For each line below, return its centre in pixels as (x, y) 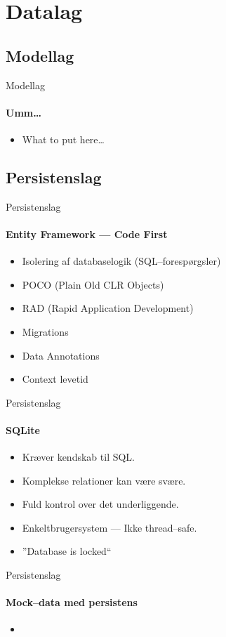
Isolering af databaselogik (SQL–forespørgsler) (121, 261)
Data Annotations (61, 355)
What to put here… (63, 139)
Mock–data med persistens (72, 602)
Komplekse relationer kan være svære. (104, 480)
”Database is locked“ (67, 551)
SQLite (23, 429)
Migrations (45, 331)
